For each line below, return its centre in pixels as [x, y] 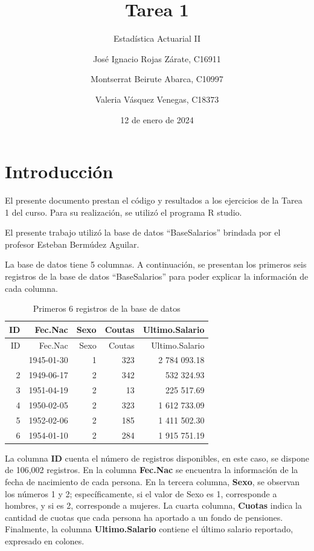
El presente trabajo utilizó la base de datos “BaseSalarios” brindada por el [143, 232]
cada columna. [31, 288]
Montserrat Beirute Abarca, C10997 [157, 79]
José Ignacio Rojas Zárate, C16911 [157, 58]
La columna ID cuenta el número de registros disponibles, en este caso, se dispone [157, 458]
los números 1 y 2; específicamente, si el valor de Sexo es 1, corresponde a [141, 493]
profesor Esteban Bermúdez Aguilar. [72, 244]
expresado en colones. [45, 540]
